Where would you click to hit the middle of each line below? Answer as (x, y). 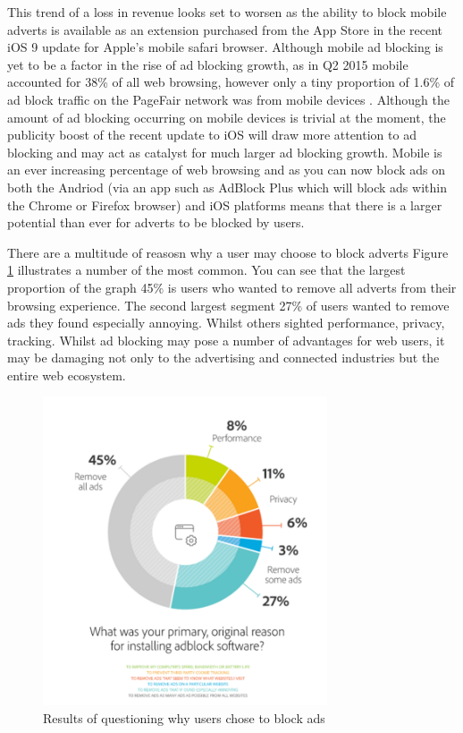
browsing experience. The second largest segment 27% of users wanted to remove (228, 305)
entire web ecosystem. (67, 375)
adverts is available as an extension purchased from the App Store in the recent (225, 29)
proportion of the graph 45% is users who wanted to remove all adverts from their (232, 287)
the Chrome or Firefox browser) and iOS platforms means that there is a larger (225, 205)
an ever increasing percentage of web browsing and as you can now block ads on (227, 170)
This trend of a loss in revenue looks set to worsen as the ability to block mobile (227, 12)
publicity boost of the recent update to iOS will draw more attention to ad (212, 135)
